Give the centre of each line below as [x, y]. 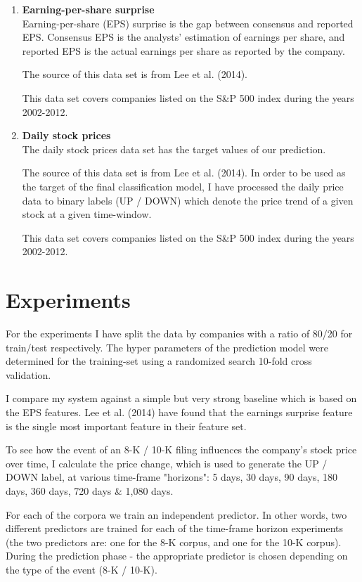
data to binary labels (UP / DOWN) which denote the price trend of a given [188, 200]
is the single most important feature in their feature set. [126, 426]
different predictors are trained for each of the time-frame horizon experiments [174, 528]
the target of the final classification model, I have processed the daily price [183, 186]
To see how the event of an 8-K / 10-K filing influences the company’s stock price [181, 450]
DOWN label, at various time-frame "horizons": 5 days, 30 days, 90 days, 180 [172, 477]
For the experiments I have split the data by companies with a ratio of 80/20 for [179, 334]
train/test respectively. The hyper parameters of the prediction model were [167, 347]
